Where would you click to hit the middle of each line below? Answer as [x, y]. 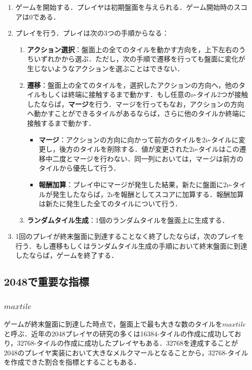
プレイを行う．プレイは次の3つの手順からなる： [92, 33]
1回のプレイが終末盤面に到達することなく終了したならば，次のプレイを [130, 236]
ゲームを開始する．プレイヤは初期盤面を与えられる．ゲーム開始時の [125, 7]
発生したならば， [80, 194]
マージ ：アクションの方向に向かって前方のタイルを [120, 139]
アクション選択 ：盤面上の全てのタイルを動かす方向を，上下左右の [133, 49]
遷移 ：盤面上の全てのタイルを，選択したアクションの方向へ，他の [133, 85]
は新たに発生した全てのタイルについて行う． [110, 204]
